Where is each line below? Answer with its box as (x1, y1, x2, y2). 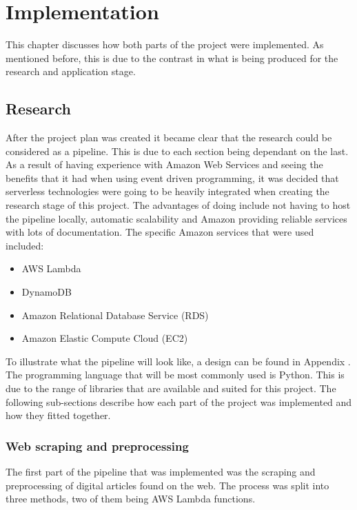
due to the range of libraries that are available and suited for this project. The (6, 381, 336, 396)
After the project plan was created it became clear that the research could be (6, 130, 332, 145)
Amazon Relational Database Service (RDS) (21, 307, 209, 322)
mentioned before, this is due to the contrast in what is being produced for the (6, 50, 338, 65)
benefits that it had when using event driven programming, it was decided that (6, 170, 339, 185)
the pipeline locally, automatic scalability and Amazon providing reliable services (6, 211, 347, 225)
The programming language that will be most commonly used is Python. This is (6, 367, 345, 382)
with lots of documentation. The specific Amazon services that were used (6, 225, 314, 239)
